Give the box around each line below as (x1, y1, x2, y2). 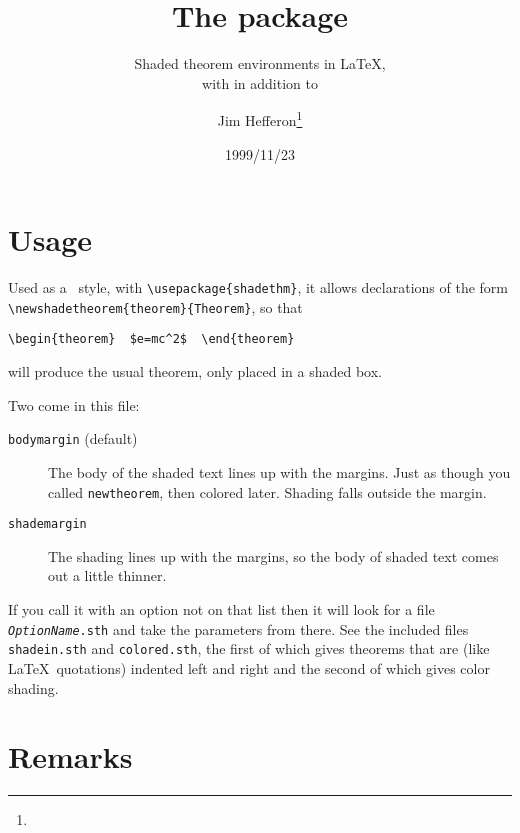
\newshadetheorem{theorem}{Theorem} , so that (8, 296, 303, 317)
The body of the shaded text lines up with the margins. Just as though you (48, 461, 511, 482)
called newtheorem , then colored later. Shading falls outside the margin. (48, 481, 487, 502)
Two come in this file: (8, 394, 140, 415)
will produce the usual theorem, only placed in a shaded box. (8, 361, 382, 382)
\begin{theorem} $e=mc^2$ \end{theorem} (8, 332, 295, 347)
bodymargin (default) (8, 428, 138, 449)
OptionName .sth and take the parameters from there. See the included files (8, 618, 469, 639)
